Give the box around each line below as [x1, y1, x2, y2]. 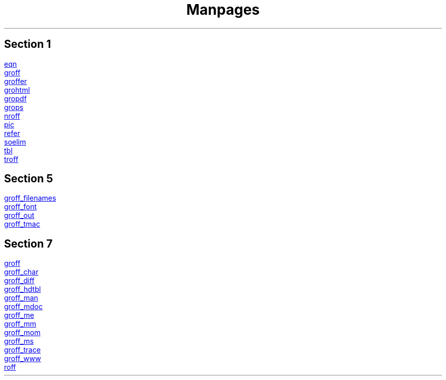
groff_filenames [4, 194, 57, 203]
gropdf [4, 94, 27, 103]
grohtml [4, 85, 30, 94]
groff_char [4, 267, 39, 277]
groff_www [4, 354, 41, 363]
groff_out [4, 211, 35, 220]
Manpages [186, 1, 260, 18]
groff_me [4, 311, 34, 320]
